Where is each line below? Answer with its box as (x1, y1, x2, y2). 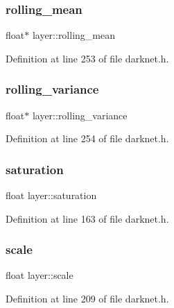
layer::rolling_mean (32, 28, 115, 42)
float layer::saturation (6, 188, 97, 203)
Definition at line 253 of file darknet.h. (6, 51, 169, 65)
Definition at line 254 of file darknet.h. (6, 131, 169, 146)
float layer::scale (6, 268, 73, 282)
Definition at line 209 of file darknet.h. (6, 291, 169, 306)
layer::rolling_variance (32, 108, 128, 122)
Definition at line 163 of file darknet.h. (6, 211, 169, 225)
